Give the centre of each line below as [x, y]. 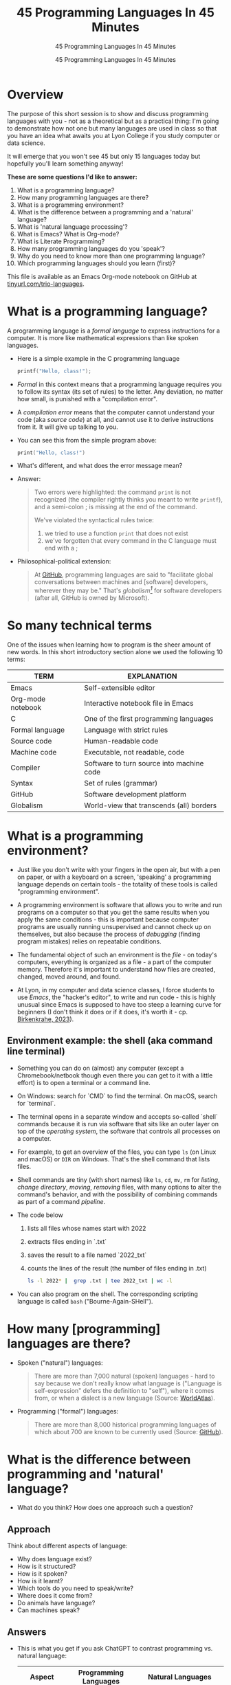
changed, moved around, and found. [69, 977]
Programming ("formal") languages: [68, 1411]
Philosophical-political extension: [64, 561]
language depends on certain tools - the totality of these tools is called [117, 884]
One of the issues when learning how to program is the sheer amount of [109, 645]
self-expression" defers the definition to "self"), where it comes [124, 1390]
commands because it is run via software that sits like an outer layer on [118, 1124]
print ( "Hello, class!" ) [51, 453]
